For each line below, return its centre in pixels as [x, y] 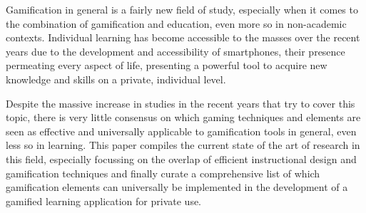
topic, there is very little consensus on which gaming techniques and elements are [183, 117]
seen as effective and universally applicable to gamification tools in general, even [181, 131]
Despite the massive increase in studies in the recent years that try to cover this [181, 103]
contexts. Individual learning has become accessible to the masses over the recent [183, 37]
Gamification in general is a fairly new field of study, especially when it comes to [182, 9]
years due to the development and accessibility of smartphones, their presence [176, 51]
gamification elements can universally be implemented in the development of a [177, 187]
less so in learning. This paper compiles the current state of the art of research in [183, 145]
